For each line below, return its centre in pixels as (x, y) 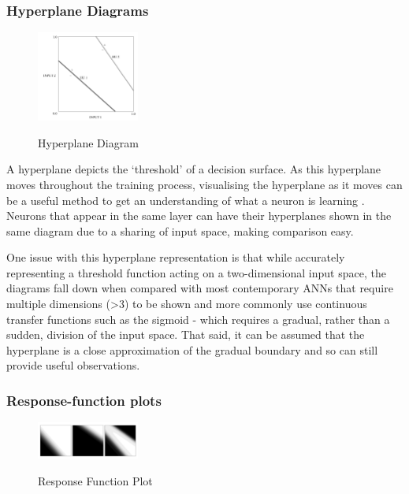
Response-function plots (84, 400)
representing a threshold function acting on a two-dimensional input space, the (196, 272)
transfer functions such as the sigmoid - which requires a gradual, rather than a (198, 319)
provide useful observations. (73, 365)
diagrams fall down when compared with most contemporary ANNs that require (200, 288)
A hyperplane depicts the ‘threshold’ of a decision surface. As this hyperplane (194, 169)
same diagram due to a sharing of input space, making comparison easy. (180, 230)
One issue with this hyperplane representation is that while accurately (176, 257)
